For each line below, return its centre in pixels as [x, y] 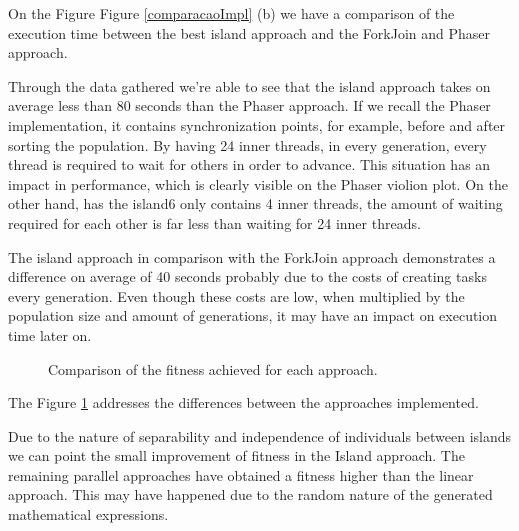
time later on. [50, 334]
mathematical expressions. [88, 514]
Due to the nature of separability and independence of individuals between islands [260, 435]
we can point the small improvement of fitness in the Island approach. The [236, 455]
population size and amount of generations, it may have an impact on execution [253, 315]
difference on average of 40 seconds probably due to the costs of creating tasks [247, 276]
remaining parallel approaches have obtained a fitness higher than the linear [241, 474]
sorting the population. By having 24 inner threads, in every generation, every [247, 144]
